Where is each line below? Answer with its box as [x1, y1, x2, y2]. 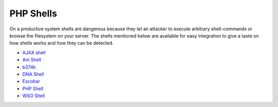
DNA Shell [22, 71, 44, 77]
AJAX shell [22, 49, 46, 56]
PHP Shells [9, 8, 58, 19]
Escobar [22, 78, 41, 84]
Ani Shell [22, 57, 41, 63]
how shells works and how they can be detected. [9, 40, 114, 46]
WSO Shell [22, 93, 45, 99]
